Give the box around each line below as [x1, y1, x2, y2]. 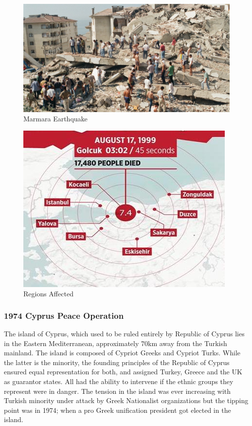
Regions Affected [23, 289, 73, 299]
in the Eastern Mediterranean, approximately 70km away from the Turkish [4, 338, 227, 348]
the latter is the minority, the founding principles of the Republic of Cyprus [4, 357, 230, 367]
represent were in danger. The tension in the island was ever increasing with [4, 386, 231, 396]
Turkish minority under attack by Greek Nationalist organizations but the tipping [4, 395, 249, 406]
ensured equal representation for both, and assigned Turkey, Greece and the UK [4, 367, 242, 377]
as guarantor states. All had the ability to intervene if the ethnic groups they [4, 376, 234, 387]
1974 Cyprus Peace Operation [4, 309, 124, 321]
